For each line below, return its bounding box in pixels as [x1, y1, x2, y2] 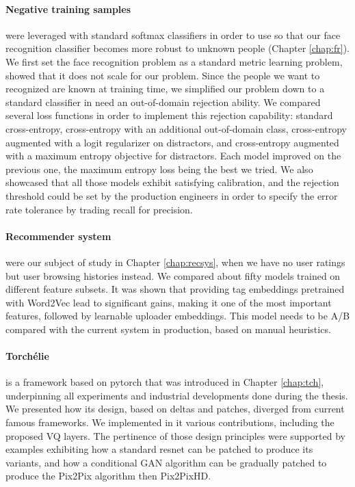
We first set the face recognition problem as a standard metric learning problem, [5, 54, 343, 68]
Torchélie [5, 349, 49, 363]
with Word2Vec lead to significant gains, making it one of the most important [5, 295, 332, 309]
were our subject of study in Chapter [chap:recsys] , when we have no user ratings [5, 254, 345, 269]
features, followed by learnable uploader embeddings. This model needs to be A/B [5, 308, 350, 323]
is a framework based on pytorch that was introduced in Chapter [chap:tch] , [5, 375, 324, 389]
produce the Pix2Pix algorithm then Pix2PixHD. [5, 469, 211, 483]
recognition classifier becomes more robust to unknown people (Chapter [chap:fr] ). [5, 41, 350, 55]
